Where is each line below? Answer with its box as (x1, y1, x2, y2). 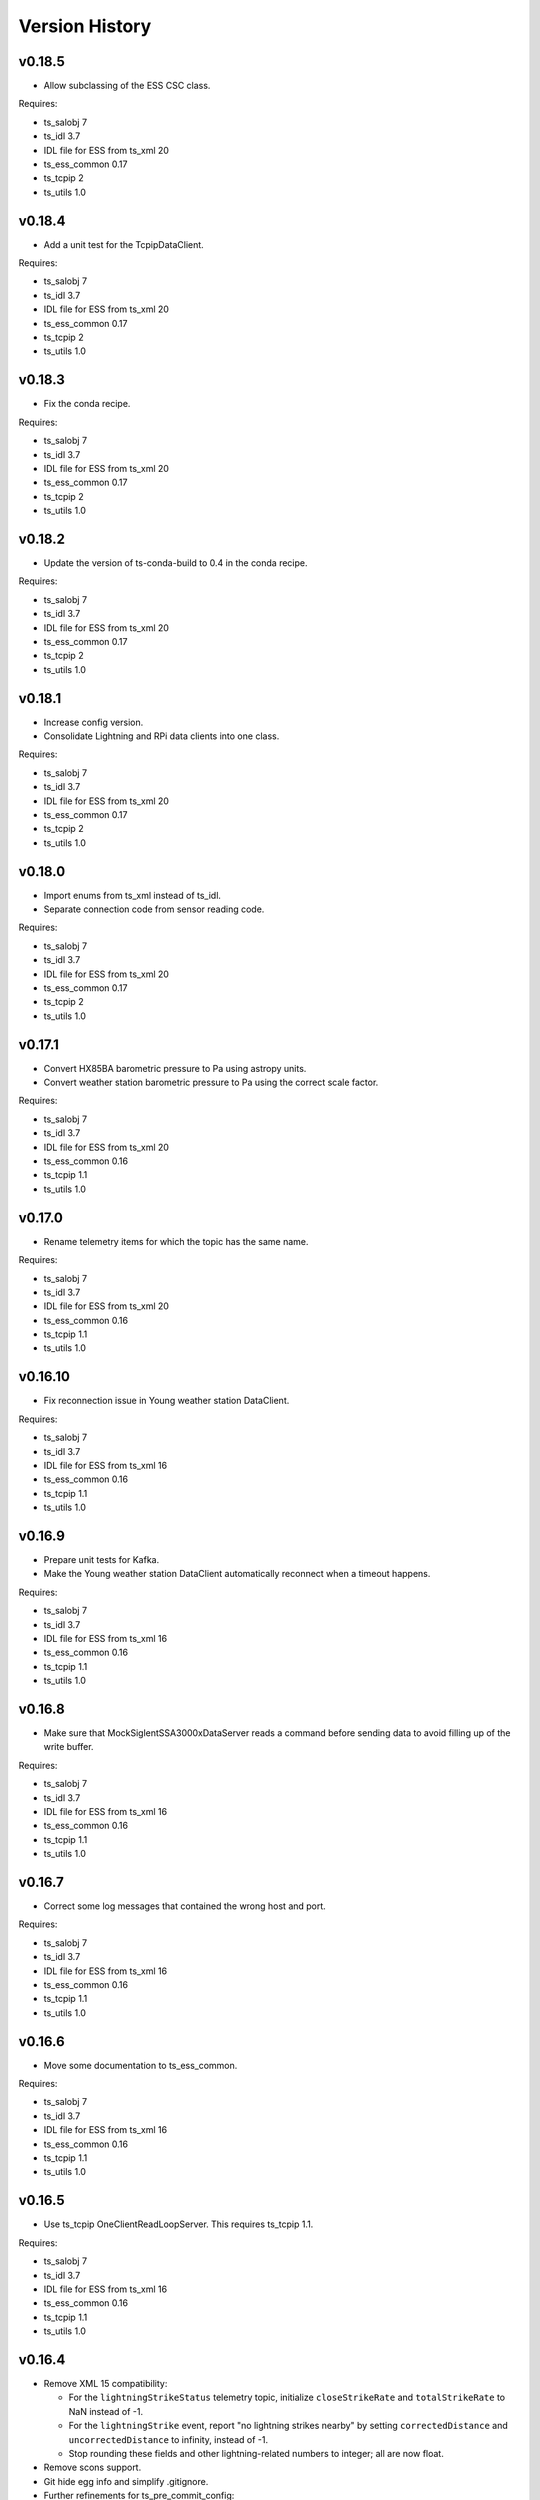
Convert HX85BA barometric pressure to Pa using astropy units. (43, 1062, 307, 1074)
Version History (18, 15, 152, 37)
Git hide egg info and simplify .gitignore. (43, 2475, 209, 2487)
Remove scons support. (43, 2461, 142, 2474)
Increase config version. (43, 716, 144, 728)
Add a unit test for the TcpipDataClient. (43, 238, 204, 250)
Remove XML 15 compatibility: (43, 2377, 168, 2389)
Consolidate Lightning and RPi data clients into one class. (43, 730, 280, 742)
